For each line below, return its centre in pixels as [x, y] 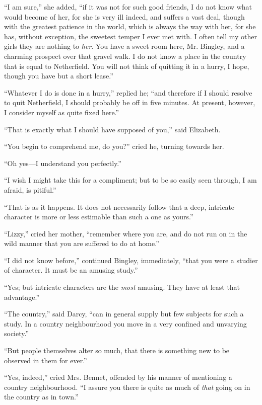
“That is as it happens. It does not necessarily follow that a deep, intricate [119, 207]
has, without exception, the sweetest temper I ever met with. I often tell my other [130, 36]
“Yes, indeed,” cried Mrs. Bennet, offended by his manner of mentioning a [118, 377]
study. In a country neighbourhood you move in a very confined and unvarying [125, 323]
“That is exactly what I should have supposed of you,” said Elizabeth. [112, 129]
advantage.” [22, 297]
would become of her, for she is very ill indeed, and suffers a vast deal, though [124, 16]
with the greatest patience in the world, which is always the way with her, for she [130, 26]
